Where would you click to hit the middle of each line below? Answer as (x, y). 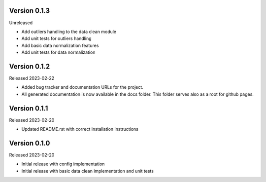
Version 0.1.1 (29, 108)
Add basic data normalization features (60, 45)
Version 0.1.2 (30, 66)
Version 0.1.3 (30, 11)
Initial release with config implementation (63, 164)
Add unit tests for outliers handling (56, 38)
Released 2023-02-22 (32, 78)
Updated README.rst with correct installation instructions (80, 129)
